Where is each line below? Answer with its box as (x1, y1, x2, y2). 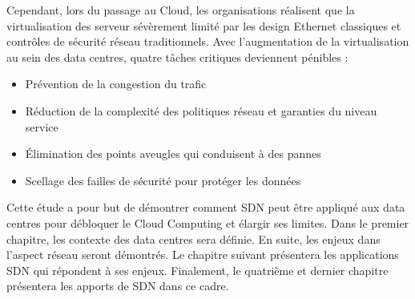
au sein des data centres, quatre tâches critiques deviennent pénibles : (6, 48, 349, 65)
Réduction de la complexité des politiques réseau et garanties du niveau (25, 102, 377, 119)
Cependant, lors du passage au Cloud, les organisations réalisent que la (6, 2, 355, 18)
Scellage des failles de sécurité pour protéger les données (25, 172, 301, 188)
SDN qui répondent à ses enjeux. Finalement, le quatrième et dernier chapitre (6, 261, 389, 278)
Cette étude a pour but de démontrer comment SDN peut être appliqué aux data (6, 199, 405, 216)
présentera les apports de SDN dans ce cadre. (6, 277, 229, 294)
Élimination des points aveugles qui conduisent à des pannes (25, 145, 321, 162)
